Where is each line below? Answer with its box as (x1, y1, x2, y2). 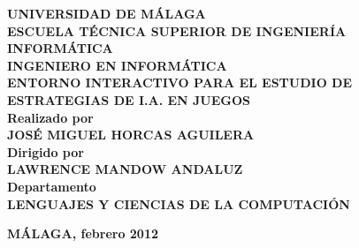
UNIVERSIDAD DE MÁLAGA (7, 4, 206, 22)
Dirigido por (7, 142, 84, 161)
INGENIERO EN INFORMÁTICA (7, 56, 227, 74)
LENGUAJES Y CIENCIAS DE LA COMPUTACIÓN (7, 194, 350, 213)
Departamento (7, 177, 96, 195)
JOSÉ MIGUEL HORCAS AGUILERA (7, 125, 255, 144)
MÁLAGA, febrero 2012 (7, 224, 159, 243)
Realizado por (7, 108, 94, 126)
